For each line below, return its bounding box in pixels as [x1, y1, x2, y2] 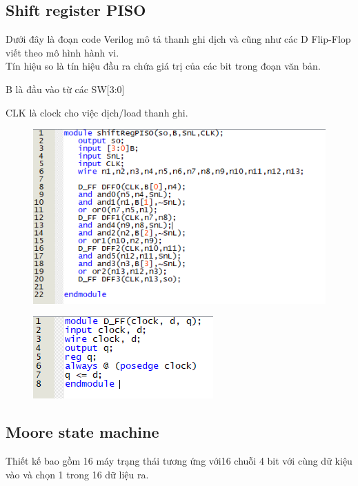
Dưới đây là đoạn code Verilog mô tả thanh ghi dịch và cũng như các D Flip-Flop [6, 32, 351, 46]
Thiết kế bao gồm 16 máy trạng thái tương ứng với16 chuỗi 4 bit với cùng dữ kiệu [6, 454, 352, 468]
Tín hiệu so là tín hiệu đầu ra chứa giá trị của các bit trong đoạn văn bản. [6, 59, 321, 73]
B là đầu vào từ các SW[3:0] [6, 81, 125, 96]
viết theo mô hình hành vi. [6, 45, 119, 59]
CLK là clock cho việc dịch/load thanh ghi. [6, 105, 188, 119]
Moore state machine [6, 421, 159, 443]
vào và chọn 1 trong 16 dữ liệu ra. [6, 467, 149, 481]
